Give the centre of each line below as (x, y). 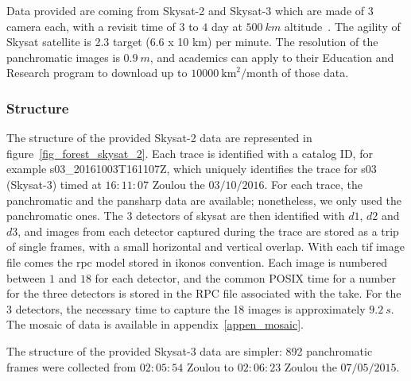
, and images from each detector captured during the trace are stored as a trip (208, 231)
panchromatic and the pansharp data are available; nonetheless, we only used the (204, 200)
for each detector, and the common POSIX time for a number (245, 277)
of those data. (315, 73)
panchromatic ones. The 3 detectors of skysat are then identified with (176, 216)
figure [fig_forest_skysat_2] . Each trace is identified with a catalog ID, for (190, 153)
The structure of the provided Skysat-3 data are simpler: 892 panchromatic (190, 350)
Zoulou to (210, 366)
